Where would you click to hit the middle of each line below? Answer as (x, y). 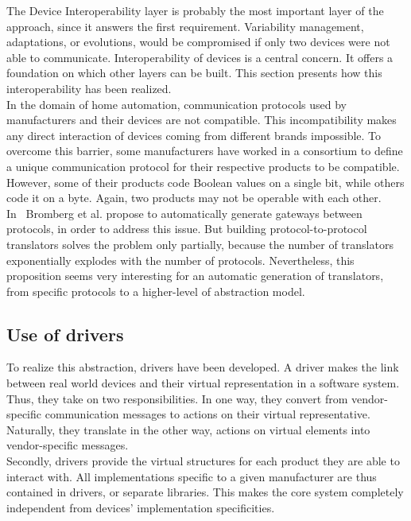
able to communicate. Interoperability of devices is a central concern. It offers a (200, 57)
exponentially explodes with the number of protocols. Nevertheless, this (180, 260)
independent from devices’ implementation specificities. (141, 507)
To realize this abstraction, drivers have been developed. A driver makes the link (203, 367)
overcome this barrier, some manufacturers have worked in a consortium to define (205, 151)
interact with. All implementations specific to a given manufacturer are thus (192, 476)
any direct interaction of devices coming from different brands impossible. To (194, 135)
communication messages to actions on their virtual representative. (207, 414)
